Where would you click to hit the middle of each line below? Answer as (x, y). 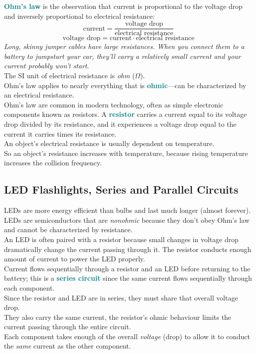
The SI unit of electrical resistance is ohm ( (69, 76)
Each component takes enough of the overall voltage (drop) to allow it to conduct (127, 336)
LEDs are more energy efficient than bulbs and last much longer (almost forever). (127, 210)
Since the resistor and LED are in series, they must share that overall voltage (121, 297)
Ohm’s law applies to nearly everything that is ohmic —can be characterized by (125, 85)
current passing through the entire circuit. (68, 327)
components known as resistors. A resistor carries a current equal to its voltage (126, 114)
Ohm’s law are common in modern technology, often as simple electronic (114, 104)
